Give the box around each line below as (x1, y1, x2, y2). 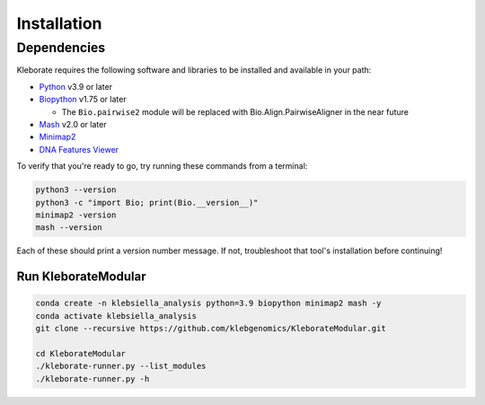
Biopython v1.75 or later (39, 94, 127, 105)
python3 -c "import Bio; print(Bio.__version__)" (35, 198, 259, 207)
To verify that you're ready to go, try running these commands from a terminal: (16, 161, 308, 172)
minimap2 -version (35, 209, 117, 220)
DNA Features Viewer (39, 144, 119, 154)
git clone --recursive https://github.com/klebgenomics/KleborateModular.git (35, 323, 386, 334)
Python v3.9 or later (39, 81, 112, 92)
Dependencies (16, 40, 106, 56)
